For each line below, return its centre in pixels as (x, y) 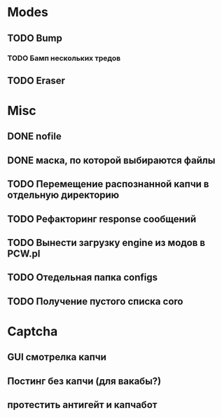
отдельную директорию (63, 195)
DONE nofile (34, 136)
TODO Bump (35, 38)
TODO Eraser (36, 80)
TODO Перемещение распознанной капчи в (108, 184)
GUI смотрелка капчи (57, 357)
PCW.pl (24, 254)
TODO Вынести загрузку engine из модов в (106, 243)
